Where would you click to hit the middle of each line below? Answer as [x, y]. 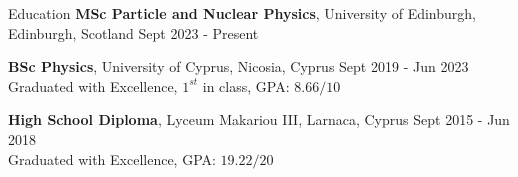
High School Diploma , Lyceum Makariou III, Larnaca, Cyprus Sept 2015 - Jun [259, 119]
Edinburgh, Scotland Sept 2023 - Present [133, 32]
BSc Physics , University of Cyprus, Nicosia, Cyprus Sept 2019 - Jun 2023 [238, 66]
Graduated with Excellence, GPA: [112, 158]
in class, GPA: [246, 85]
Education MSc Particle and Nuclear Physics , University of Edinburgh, [242, 13]
